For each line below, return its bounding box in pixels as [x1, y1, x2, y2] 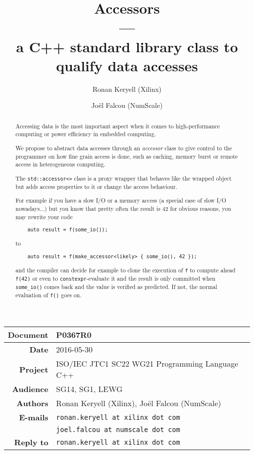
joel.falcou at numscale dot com [56, 426, 180, 434]
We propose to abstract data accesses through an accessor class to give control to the [15, 144, 232, 152]
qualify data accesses [56, 55, 198, 75]
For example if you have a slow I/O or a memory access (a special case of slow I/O [15, 196, 227, 205]
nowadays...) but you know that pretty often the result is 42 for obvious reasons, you [15, 205, 231, 213]
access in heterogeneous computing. [15, 160, 106, 168]
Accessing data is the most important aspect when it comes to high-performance [15, 122, 220, 130]
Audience [12, 383, 48, 395]
